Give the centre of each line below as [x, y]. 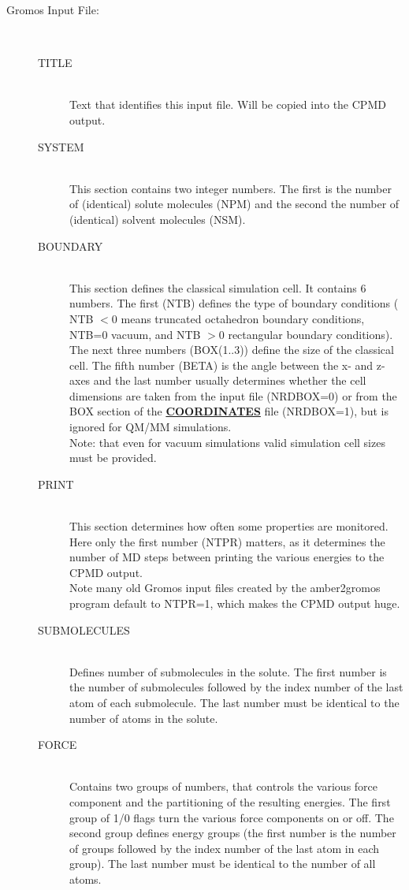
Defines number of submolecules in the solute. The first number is [228, 671]
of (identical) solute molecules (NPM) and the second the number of [234, 204]
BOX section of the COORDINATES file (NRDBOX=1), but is [229, 411]
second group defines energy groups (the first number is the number [233, 833]
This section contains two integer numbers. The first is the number [231, 188]
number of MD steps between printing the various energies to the [227, 557]
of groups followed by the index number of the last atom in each [225, 848]
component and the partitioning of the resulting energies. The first [230, 801]
